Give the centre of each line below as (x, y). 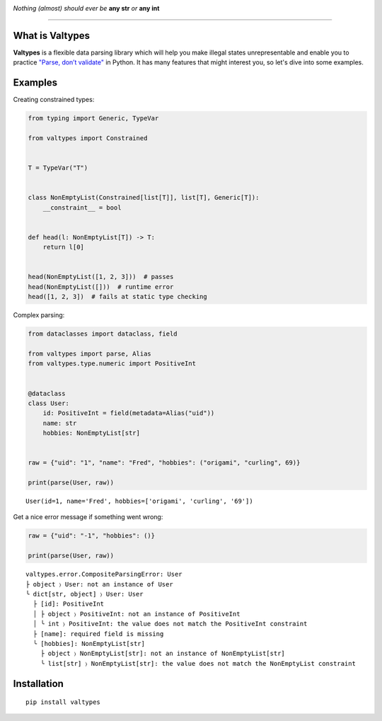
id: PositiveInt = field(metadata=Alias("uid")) (129, 413)
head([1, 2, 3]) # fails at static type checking (118, 297)
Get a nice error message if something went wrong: (88, 517)
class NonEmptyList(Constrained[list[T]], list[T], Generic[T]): (144, 198)
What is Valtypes (52, 35)
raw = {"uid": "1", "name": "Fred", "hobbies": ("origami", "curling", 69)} (164, 463)
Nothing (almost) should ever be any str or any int (86, 8)
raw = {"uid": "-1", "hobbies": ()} (92, 536)
